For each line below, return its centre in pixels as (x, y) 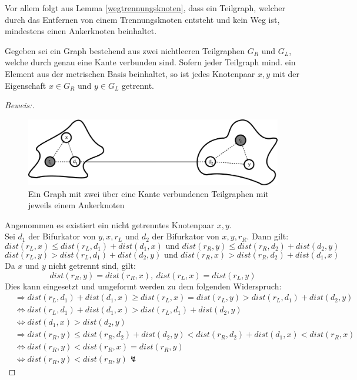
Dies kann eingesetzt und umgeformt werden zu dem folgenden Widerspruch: (143, 286)
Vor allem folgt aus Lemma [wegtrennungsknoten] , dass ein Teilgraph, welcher (145, 8)
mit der (286, 73)
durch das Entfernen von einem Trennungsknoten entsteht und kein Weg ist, (142, 19)
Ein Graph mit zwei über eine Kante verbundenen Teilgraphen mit (149, 193)
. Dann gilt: (268, 236)
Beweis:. (20, 105)
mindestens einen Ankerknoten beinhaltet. (81, 31)
